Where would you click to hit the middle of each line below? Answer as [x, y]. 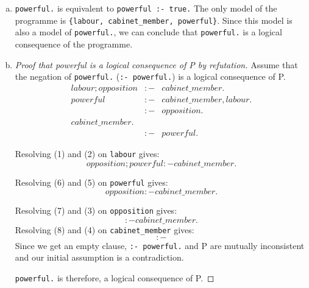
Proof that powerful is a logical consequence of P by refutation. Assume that [156, 64]
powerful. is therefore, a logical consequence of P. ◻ [115, 277]
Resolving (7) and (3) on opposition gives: [96, 210]
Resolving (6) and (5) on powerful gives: [91, 182]
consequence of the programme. [74, 44]
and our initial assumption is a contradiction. [99, 257]
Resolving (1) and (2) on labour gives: [87, 153]
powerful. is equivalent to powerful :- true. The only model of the [146, 8]
